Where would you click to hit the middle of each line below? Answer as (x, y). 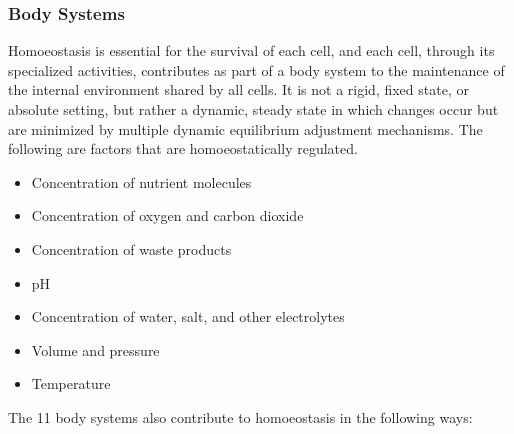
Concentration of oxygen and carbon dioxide (167, 215)
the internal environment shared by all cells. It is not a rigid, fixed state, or (238, 89)
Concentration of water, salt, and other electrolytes (188, 316)
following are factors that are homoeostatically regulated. (183, 148)
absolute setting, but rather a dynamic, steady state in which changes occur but (253, 109)
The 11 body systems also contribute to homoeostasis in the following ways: (240, 416)
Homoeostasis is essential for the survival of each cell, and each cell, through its (251, 50)
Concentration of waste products (131, 248)
